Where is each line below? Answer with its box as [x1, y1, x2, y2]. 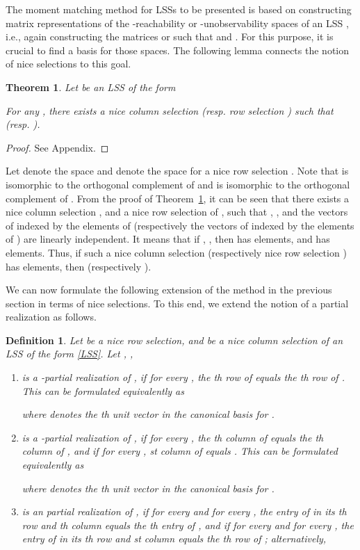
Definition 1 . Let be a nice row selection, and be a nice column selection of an [6, 332, 343, 347]
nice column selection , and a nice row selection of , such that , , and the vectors [6, 204, 348, 219]
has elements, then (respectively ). [6, 259, 152, 273]
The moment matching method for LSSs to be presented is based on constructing [6, 2, 352, 16]
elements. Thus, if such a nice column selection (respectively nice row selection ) [6, 245, 347, 259]
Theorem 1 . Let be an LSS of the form [6, 79, 176, 94]
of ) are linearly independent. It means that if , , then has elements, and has [6, 232, 330, 246]
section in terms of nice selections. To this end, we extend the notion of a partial [6, 296, 349, 310]
